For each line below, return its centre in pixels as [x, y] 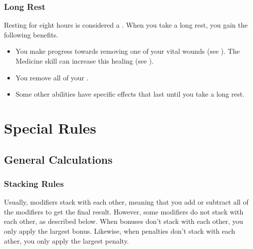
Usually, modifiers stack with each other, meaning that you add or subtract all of [126, 202]
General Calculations [58, 159]
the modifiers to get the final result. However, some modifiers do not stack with [124, 211]
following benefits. [31, 34]
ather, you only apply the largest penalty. [66, 240]
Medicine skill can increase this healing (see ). [85, 61]
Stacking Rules [34, 183]
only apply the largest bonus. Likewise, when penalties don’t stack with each [120, 231]
